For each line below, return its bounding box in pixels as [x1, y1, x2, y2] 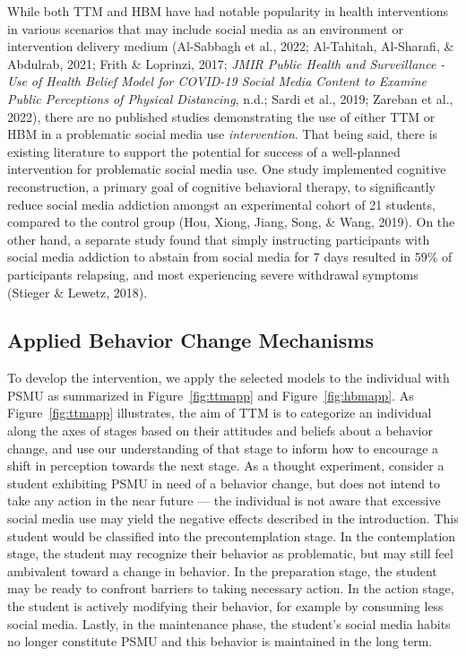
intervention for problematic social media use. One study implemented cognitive [7, 160, 446, 178]
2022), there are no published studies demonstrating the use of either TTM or [7, 107, 436, 125]
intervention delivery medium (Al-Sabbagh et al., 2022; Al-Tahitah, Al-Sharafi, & [7, 37, 454, 56]
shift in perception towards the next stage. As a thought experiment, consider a [7, 456, 444, 475]
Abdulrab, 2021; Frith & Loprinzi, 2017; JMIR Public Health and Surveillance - [7, 54, 445, 73]
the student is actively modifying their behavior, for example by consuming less [7, 597, 444, 616]
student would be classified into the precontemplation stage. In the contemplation [7, 526, 456, 545]
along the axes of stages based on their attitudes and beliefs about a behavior [7, 421, 433, 440]
